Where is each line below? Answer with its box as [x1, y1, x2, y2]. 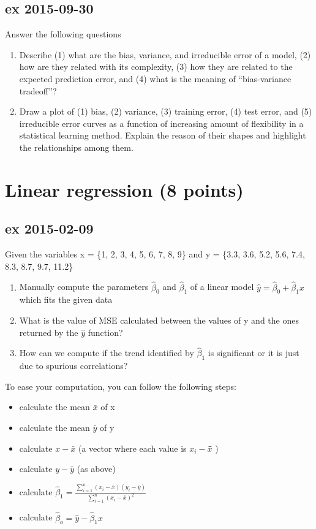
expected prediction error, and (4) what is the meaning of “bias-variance [19, 72, 292, 85]
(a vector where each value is [78, 441, 187, 454]
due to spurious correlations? [19, 359, 128, 372]
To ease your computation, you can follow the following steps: [5, 379, 236, 392]
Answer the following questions [5, 28, 121, 40]
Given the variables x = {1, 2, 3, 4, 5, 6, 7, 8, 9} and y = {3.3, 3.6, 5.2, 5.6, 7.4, [5, 248, 305, 261]
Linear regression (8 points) [5, 177, 244, 202]
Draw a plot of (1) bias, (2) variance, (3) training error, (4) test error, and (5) [19, 105, 312, 118]
